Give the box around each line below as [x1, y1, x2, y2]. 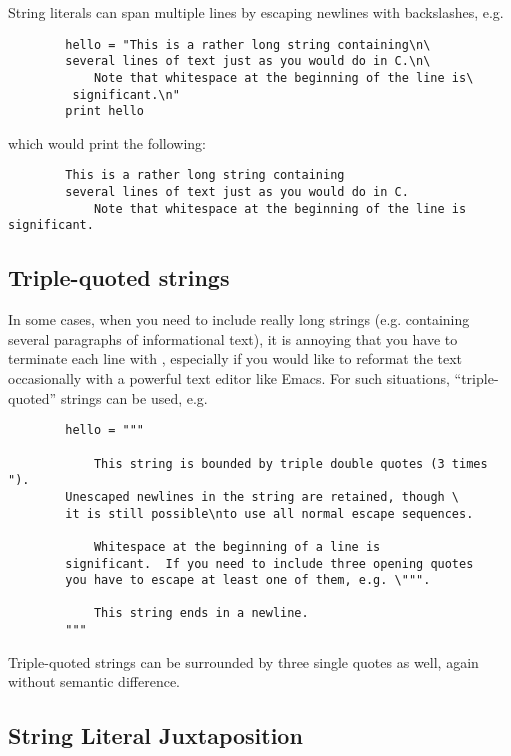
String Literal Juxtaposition [8, 720, 303, 751]
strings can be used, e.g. [60, 387, 208, 408]
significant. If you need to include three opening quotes [65, 556, 474, 571]
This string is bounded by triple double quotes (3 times [93, 456, 488, 471]
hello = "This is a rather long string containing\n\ [65, 37, 431, 52]
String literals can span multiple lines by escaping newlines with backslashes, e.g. [8, 2, 504, 22]
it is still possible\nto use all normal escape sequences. [65, 506, 474, 521]
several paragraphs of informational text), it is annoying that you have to [8, 328, 458, 349]
